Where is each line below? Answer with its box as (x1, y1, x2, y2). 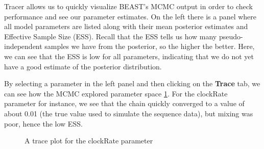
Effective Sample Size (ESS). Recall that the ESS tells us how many (4, 31, 217, 41)
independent (4, 41, 42, 52)
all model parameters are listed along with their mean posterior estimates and (4, 21, 248, 32)
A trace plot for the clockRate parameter (25, 135, 153, 146)
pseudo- (219, 31, 243, 41)
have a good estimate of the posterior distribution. (4, 61, 162, 71)
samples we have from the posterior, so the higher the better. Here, (44, 41, 255, 52)
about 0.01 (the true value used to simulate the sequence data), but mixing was (4, 108, 253, 118)
